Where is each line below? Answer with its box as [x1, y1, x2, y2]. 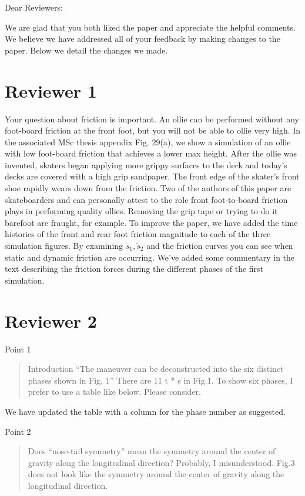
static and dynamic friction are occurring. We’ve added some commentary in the [5, 251, 295, 263]
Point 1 [5, 342, 31, 355]
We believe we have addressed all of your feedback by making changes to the [5, 32, 280, 45]
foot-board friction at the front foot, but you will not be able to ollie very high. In [5, 124, 301, 137]
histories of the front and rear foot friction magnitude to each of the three [5, 228, 271, 240]
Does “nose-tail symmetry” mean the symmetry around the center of [28, 445, 276, 457]
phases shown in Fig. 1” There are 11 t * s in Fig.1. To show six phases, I [28, 374, 293, 386]
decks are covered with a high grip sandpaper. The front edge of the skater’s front [5, 170, 300, 182]
